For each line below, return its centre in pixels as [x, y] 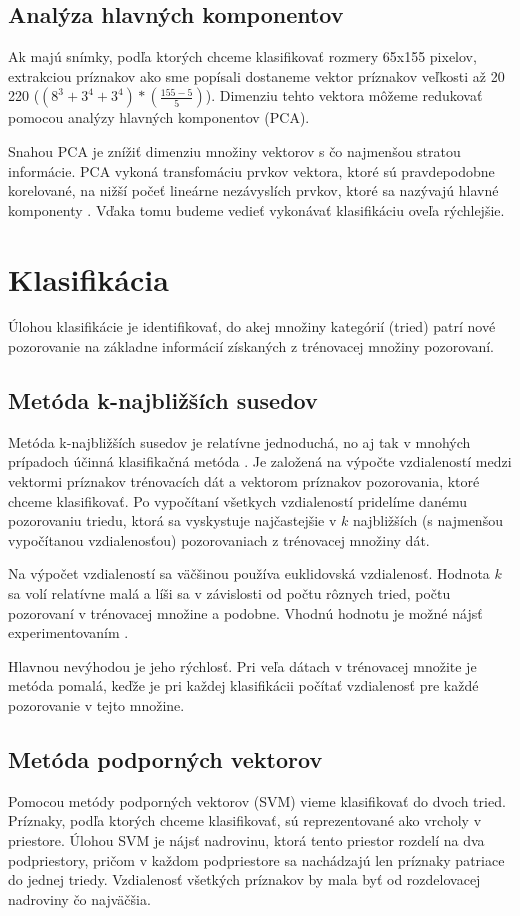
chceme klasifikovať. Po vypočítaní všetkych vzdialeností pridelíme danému [237, 500]
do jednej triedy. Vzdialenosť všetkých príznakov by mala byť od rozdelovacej [244, 879]
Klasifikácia [88, 278]
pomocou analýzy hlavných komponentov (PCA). [159, 117]
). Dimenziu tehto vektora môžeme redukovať [344, 95]
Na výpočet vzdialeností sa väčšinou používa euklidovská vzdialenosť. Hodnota [249, 573]
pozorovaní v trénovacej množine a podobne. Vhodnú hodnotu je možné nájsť [245, 612]
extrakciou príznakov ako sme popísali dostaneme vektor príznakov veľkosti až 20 [256, 75]
